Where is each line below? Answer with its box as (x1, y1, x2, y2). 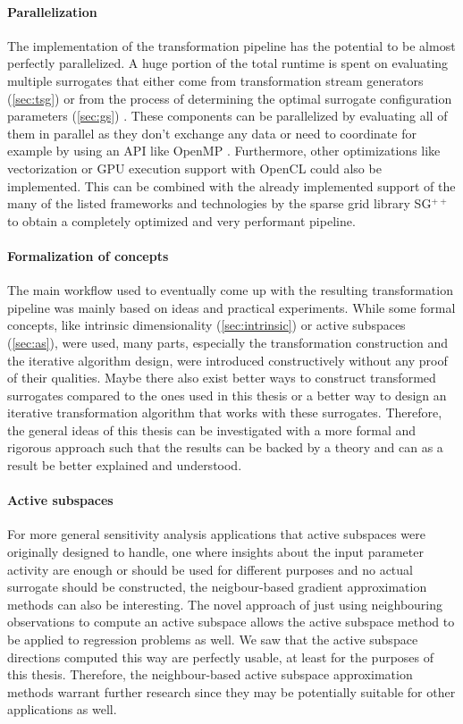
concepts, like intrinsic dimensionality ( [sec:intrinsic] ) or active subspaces (7, 316, 406, 334)
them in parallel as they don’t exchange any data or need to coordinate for (7, 123, 417, 142)
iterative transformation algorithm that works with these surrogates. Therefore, (7, 403, 442, 422)
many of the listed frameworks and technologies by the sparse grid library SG (7, 194, 432, 213)
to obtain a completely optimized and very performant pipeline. (7, 211, 356, 230)
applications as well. (7, 700, 117, 719)
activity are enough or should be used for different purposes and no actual (7, 560, 413, 578)
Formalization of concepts (7, 246, 169, 265)
